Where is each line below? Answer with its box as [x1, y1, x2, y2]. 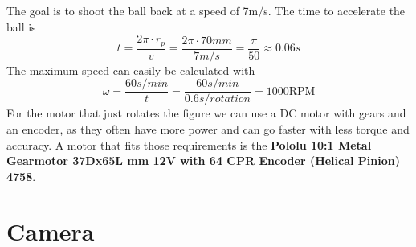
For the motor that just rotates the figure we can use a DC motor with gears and [6, 105, 406, 121]
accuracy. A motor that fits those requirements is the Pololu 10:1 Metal [6, 136, 372, 153]
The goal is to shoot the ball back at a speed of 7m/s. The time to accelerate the [6, 2, 406, 19]
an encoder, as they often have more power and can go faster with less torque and [6, 120, 410, 137]
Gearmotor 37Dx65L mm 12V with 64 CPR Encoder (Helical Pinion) [6, 152, 400, 169]
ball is [6, 18, 36, 35]
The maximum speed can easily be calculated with [6, 61, 255, 78]
